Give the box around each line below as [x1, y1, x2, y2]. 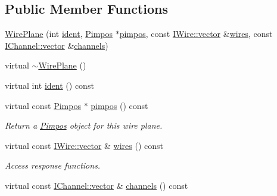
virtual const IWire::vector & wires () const [5, 139, 164, 151]
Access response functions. [5, 159, 101, 172]
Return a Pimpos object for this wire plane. [5, 119, 163, 132]
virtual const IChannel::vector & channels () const [5, 179, 188, 191]
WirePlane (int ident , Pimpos [5, 27, 113, 40]
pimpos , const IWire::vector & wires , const [119, 27, 273, 40]
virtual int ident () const [5, 79, 94, 91]
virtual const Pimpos [5, 99, 81, 111]
